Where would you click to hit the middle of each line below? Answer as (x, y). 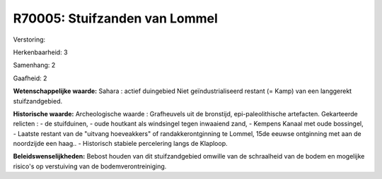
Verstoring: (29, 39)
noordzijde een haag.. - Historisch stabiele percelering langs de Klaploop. (120, 144)
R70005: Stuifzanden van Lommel (116, 18)
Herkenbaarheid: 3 (40, 52)
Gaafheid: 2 (30, 78)
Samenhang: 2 (34, 65)
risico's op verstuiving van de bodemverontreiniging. (90, 166)
